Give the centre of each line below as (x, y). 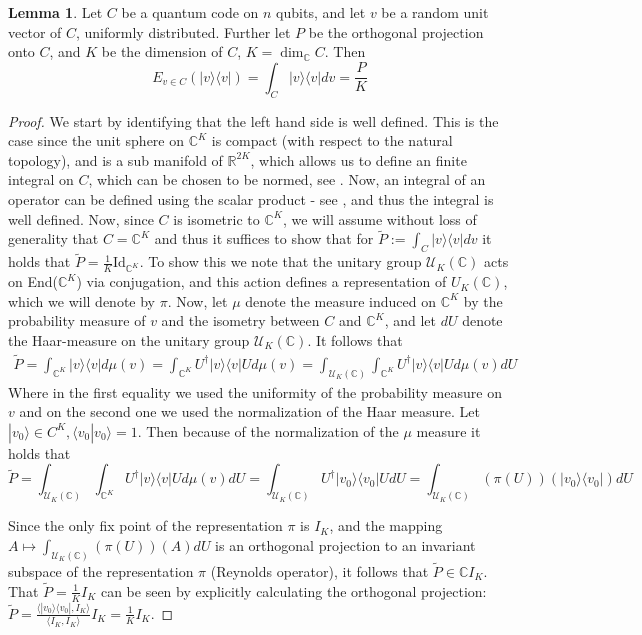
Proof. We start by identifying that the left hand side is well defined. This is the (253, 120)
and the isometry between (240, 320)
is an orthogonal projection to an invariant (345, 544)
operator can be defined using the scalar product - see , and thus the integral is (251, 198)
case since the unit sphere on (96, 140)
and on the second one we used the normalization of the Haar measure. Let (250, 411)
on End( (33, 281)
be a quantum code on (190, 12)
